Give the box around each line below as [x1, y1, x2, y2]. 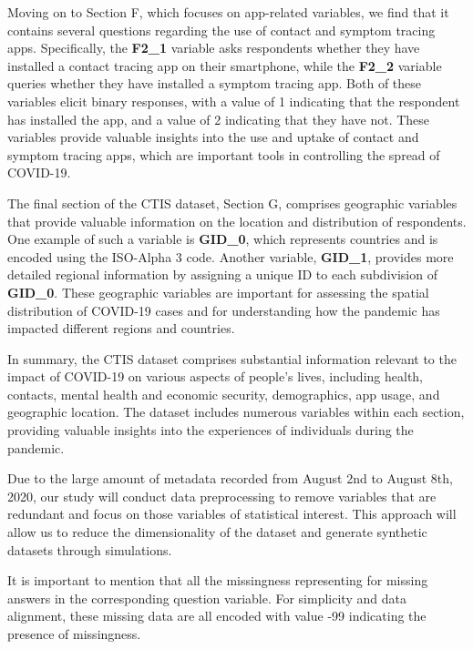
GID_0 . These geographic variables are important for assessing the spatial [7, 282, 429, 301]
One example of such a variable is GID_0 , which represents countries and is [7, 229, 438, 248]
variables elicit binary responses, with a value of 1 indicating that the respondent [7, 91, 460, 110]
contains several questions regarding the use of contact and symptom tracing [7, 20, 436, 39]
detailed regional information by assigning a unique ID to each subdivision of [7, 265, 437, 284]
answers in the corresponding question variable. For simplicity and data [7, 588, 406, 607]
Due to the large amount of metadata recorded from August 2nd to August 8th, [7, 469, 453, 488]
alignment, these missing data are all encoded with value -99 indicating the [7, 606, 427, 625]
